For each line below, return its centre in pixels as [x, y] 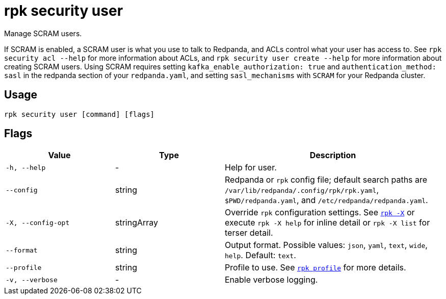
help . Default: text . [260, 255]
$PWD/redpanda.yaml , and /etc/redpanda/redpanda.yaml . [326, 200]
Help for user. [251, 168]
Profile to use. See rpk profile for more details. [316, 268]
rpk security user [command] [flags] [80, 114]
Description [333, 155]
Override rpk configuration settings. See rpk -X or [320, 213]
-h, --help [26, 167]
